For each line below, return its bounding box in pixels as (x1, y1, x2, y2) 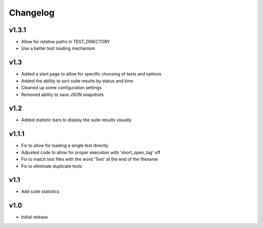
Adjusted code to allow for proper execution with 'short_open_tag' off (21, 149, 161, 155)
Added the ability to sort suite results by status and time (21, 78, 133, 84)
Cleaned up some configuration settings (21, 85, 102, 91)
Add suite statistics (21, 189, 59, 194)
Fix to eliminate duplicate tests (21, 163, 82, 169)
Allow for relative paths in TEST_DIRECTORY (21, 39, 111, 45)
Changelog (9, 7, 55, 18)
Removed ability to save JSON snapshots (21, 92, 104, 97)
